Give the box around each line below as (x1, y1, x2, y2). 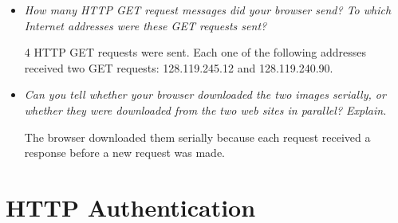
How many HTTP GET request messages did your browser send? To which (24, 2, 392, 18)
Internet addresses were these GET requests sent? (24, 17, 267, 33)
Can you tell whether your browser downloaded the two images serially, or (24, 86, 386, 103)
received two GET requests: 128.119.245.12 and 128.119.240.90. (24, 59, 333, 76)
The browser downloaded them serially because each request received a (24, 128, 371, 145)
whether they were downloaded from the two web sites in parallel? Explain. (24, 101, 387, 118)
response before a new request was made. (24, 144, 226, 161)
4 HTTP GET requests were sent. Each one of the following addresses (24, 44, 366, 61)
